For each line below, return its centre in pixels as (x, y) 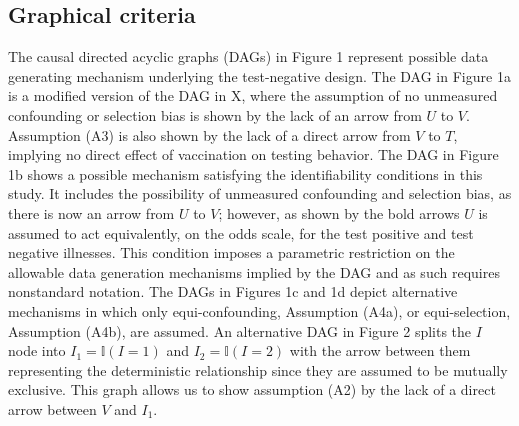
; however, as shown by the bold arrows (339, 212)
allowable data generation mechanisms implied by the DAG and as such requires (254, 271)
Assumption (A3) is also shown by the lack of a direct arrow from (209, 134)
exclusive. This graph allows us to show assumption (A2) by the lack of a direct (252, 389)
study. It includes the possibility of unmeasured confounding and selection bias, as (260, 193)
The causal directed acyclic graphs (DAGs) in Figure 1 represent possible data (248, 56)
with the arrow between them (380, 350)
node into (37, 350)
